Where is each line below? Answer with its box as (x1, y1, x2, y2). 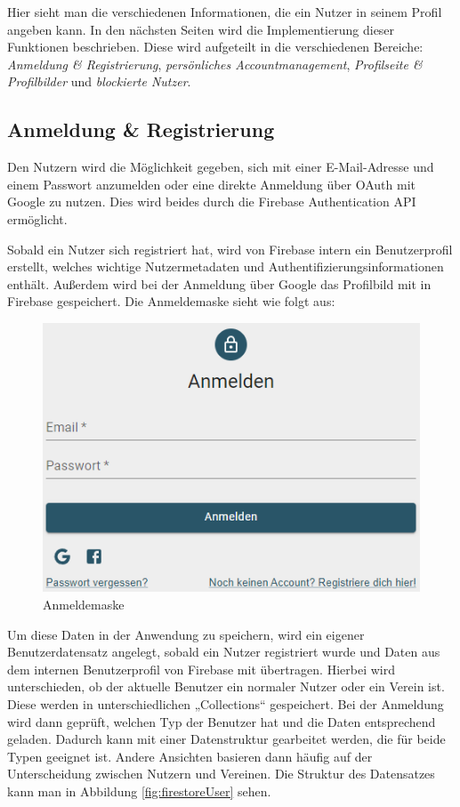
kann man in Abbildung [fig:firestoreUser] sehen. (7, 781, 271, 800)
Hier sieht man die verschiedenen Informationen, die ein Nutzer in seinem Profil (7, 3, 442, 20)
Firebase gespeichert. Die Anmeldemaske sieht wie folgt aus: (7, 292, 335, 311)
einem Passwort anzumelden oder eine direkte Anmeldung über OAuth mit (7, 174, 416, 193)
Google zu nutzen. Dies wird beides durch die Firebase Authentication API (7, 192, 416, 211)
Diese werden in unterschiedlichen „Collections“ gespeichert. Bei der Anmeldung (7, 694, 444, 713)
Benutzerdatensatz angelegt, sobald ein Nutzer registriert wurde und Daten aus (7, 642, 440, 661)
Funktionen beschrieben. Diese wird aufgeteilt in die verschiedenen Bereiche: (7, 37, 424, 56)
